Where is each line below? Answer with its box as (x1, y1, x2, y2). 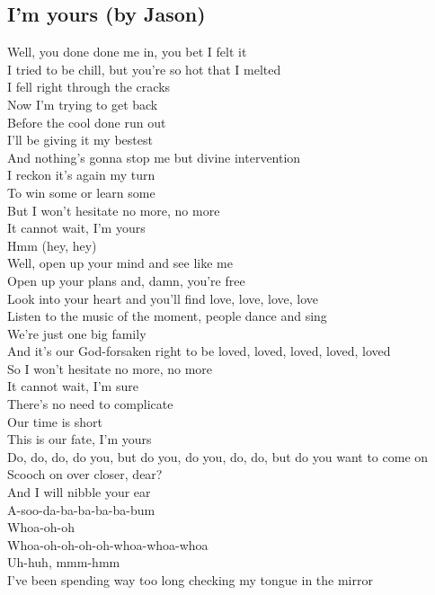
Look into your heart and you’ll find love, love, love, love (7, 289, 319, 307)
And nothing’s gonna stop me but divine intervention (7, 147, 301, 166)
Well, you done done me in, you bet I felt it (7, 42, 247, 61)
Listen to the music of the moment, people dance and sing (7, 306, 327, 325)
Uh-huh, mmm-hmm (7, 553, 120, 572)
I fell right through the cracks (7, 77, 171, 96)
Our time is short (7, 412, 103, 431)
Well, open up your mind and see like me (7, 253, 233, 272)
